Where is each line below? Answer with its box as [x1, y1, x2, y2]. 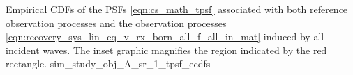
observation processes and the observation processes [6, 15, 227, 30]
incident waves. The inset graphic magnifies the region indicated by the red [6, 42, 327, 57]
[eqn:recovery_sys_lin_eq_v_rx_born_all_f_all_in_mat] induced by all [6, 29, 324, 44]
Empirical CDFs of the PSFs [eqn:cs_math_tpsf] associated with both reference [6, 2, 348, 16]
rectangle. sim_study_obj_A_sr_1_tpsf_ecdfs [6, 56, 211, 71]
